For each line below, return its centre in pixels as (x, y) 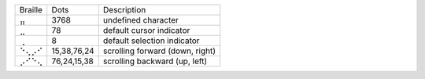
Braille (31, 10)
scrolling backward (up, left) (155, 61)
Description (124, 10)
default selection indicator (151, 41)
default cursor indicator (146, 30)
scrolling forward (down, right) (159, 51)
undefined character (140, 20)
